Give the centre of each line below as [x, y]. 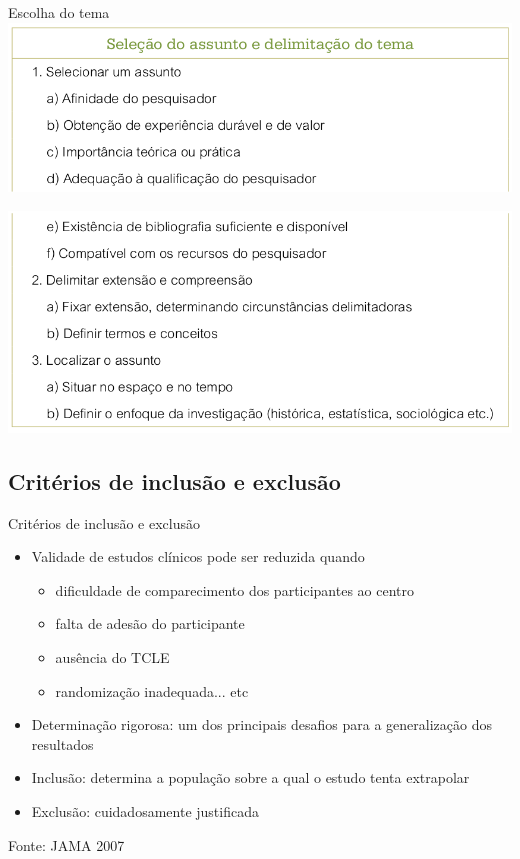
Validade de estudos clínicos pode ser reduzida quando [198, 556]
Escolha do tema [59, 12]
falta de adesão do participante [150, 623]
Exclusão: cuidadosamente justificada [145, 810]
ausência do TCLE [112, 657]
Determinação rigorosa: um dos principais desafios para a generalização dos [261, 724]
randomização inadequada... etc [152, 690]
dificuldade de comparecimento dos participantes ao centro [235, 589]
